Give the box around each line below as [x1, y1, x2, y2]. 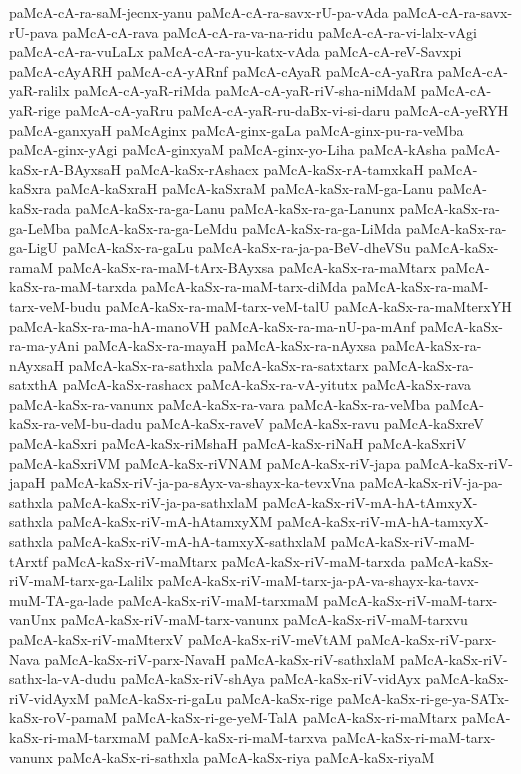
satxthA [9, 374, 59, 395]
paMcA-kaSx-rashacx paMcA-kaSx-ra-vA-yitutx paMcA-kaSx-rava [62, 374, 471, 395]
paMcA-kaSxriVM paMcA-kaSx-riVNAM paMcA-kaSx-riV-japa [9, 452, 401, 473]
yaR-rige [9, 99, 61, 120]
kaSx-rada [9, 197, 71, 218]
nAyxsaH [9, 354, 64, 375]
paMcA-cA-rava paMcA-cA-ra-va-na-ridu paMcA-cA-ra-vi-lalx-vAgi [62, 21, 478, 42]
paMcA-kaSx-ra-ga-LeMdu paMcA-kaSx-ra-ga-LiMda [74, 217, 402, 238]
